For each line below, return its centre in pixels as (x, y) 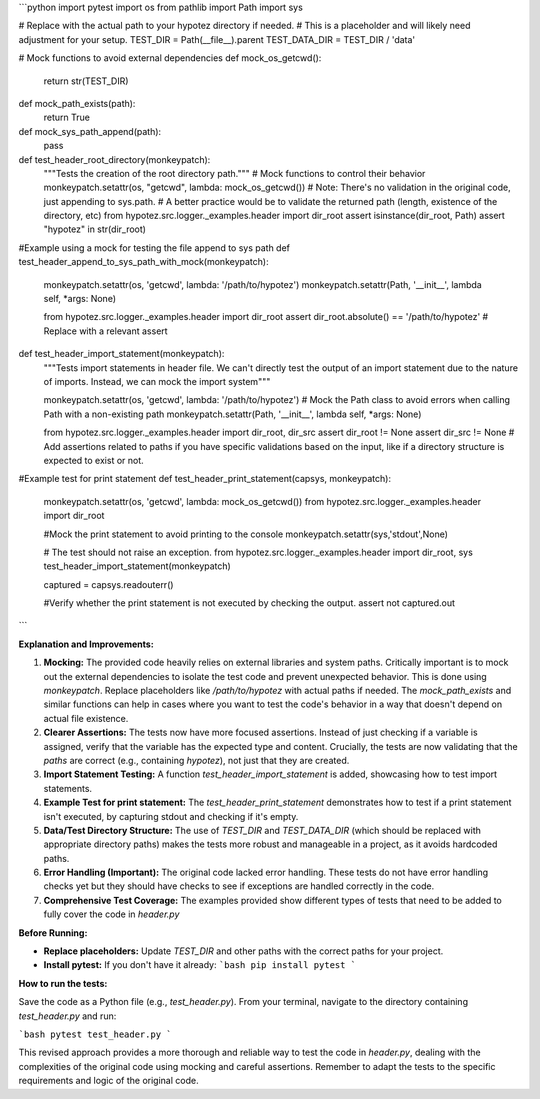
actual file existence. (86, 718)
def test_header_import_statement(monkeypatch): (121, 354)
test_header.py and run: (67, 1016)
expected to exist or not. (93, 460)
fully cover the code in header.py (111, 914)
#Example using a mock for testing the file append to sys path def (154, 247)
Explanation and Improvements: (86, 644)
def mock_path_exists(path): (77, 103)
